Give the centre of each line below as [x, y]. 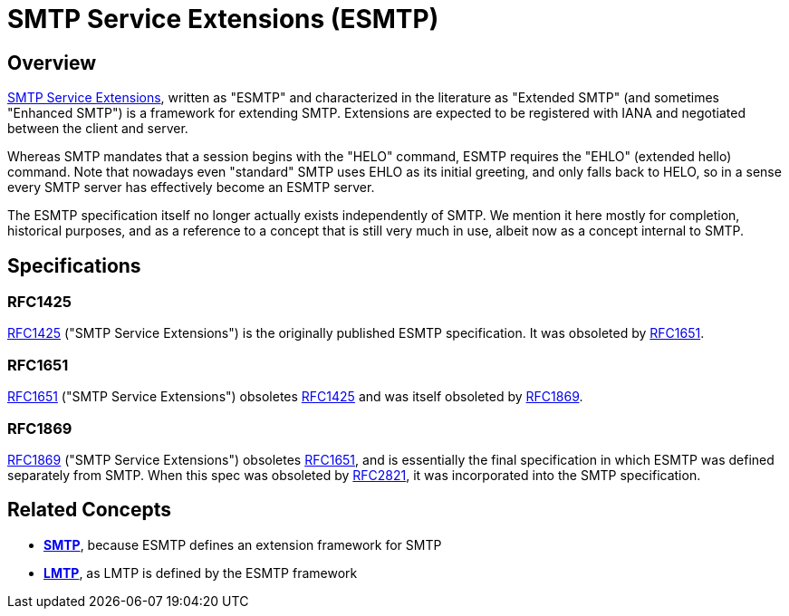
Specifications [74, 265]
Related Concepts [90, 510]
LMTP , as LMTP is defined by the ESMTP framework [201, 573]
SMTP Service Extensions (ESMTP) [223, 19]
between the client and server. [98, 129]
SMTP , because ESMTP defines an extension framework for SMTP [243, 544]
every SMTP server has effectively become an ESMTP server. [191, 188]
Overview [52, 63]
